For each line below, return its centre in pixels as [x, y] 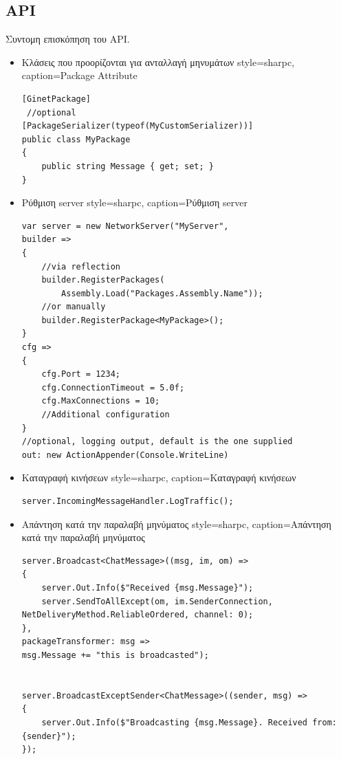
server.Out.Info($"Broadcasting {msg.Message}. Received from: [189, 722]
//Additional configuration [106, 415]
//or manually [74, 307]
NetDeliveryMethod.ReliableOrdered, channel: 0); [137, 615]
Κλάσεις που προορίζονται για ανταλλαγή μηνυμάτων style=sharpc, [158, 62]
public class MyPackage [76, 139]
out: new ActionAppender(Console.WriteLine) [125, 455]
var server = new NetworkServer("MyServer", [125, 226]
